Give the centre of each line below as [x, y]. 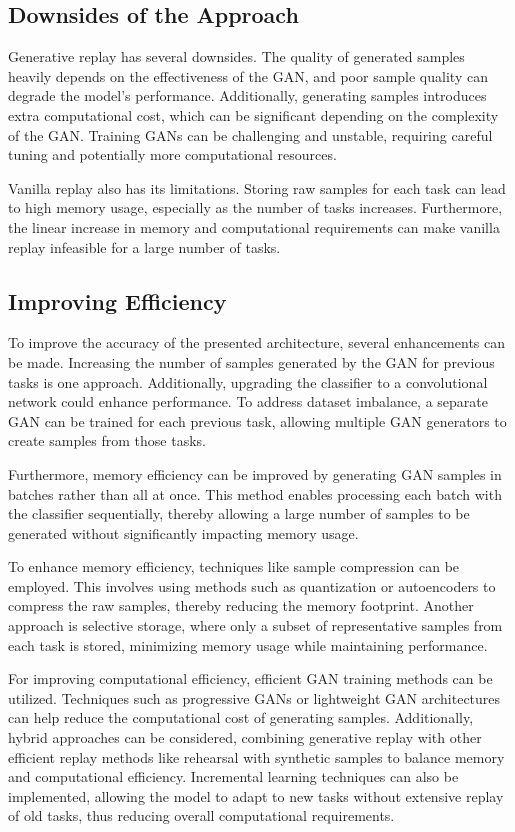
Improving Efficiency [117, 300]
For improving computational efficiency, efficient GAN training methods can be [250, 678]
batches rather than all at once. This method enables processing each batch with [255, 493]
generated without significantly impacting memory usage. [183, 532]
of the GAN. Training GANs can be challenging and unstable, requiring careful [250, 134]
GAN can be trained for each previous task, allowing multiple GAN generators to [257, 420]
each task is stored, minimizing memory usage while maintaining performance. [248, 644]
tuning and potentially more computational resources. [172, 154]
